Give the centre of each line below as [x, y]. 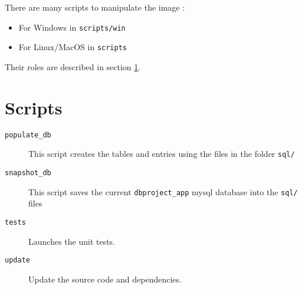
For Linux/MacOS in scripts [73, 47]
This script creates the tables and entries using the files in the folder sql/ [162, 154]
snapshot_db [28, 173]
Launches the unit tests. [72, 241]
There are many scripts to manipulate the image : [95, 7]
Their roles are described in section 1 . [73, 66]
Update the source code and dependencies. [105, 279]
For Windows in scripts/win [72, 27]
